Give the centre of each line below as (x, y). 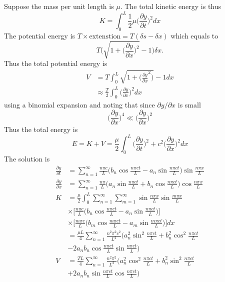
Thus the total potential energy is (56, 63)
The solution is (27, 159)
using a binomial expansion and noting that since (79, 104)
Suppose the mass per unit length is (59, 6)
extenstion (105, 36)
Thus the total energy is (41, 129)
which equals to (194, 35)
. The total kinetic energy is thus (171, 6)
